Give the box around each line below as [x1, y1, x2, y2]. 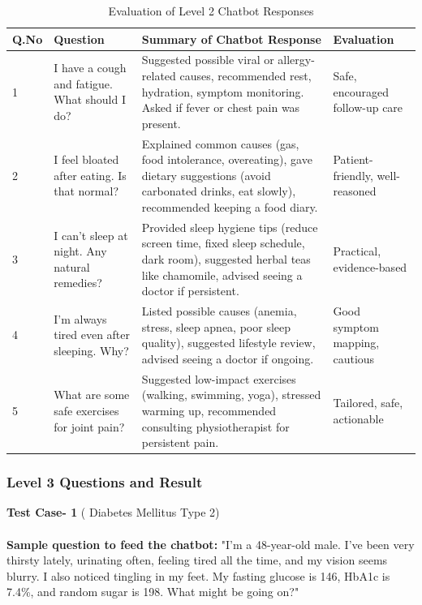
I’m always [54, 310, 107, 327]
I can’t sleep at [54, 226, 128, 243]
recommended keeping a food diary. [141, 199, 318, 216]
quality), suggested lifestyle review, [141, 334, 316, 351]
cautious [333, 350, 375, 367]
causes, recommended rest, [179, 67, 312, 84]
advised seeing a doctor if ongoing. [141, 350, 314, 367]
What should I [54, 91, 126, 108]
